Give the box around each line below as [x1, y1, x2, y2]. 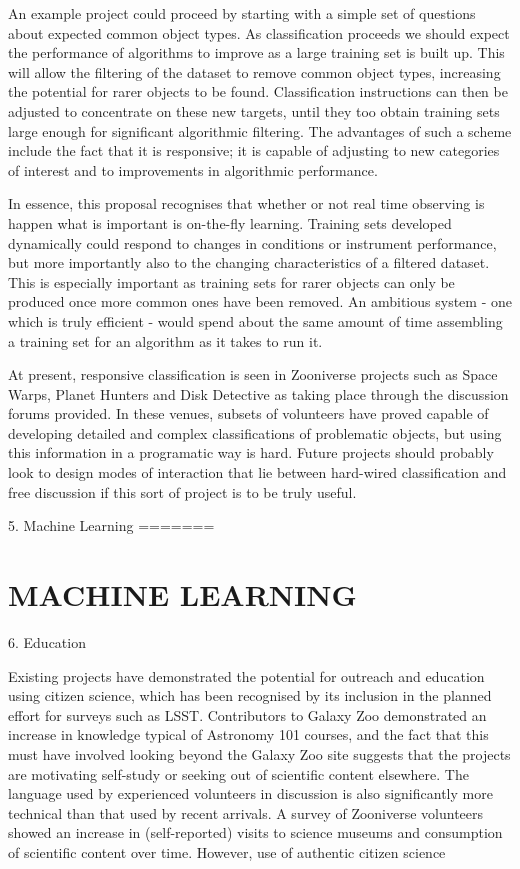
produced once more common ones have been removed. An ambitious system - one [8, 291, 512, 312]
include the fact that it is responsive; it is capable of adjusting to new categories [8, 140, 500, 161]
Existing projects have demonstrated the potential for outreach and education [8, 665, 485, 686]
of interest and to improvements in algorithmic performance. [8, 159, 378, 180]
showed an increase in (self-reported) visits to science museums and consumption [8, 822, 503, 843]
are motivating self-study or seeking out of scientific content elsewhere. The [8, 763, 469, 784]
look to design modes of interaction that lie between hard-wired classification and [8, 462, 507, 483]
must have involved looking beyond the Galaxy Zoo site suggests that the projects [8, 743, 511, 764]
